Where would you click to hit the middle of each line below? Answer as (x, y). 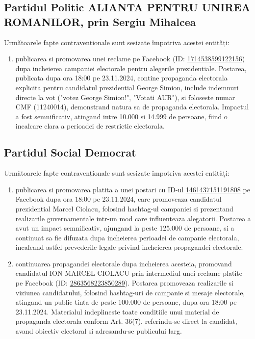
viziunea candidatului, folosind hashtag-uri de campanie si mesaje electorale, (130, 292)
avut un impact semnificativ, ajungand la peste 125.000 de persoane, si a (125, 228)
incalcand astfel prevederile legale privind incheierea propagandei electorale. (129, 247)
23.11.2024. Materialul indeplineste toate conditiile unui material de (117, 311)
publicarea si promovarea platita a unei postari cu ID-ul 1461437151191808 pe (133, 189)
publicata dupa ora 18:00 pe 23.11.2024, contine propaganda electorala (121, 78)
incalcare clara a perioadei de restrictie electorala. (90, 126)
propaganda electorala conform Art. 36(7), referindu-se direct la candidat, (126, 321)
